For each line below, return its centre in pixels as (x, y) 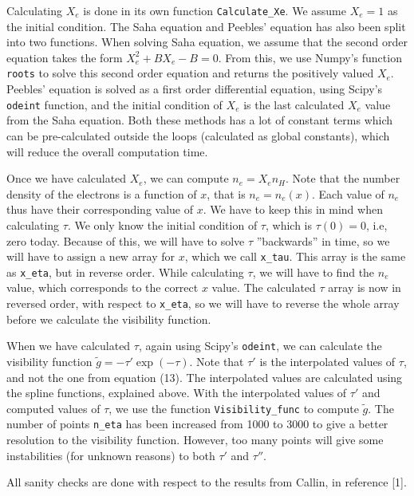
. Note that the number (343, 178)
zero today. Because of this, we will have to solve (126, 240)
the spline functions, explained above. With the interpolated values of (177, 393)
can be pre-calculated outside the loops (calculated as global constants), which (198, 135)
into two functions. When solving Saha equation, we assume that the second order (207, 42)
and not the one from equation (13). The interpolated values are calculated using (205, 377)
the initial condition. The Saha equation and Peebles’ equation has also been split (206, 26)
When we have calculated (69, 346)
